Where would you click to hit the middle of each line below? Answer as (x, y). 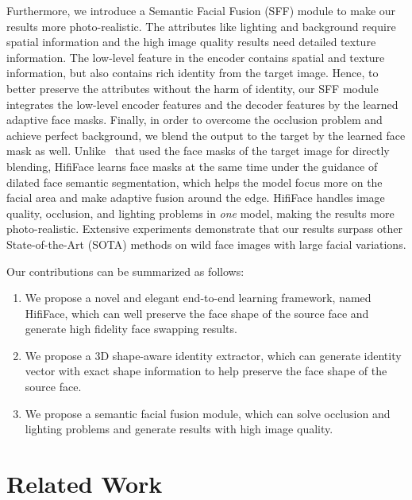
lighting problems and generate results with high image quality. (179, 429)
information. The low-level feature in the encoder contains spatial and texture (196, 57)
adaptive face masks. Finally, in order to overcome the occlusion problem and (194, 120)
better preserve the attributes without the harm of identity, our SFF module (193, 88)
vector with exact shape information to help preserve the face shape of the (206, 371)
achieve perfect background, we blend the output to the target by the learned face (206, 135)
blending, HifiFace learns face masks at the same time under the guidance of (192, 166)
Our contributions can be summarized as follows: (125, 271)
